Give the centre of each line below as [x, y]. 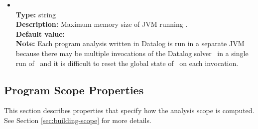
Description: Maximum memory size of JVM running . [102, 24]
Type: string [36, 14]
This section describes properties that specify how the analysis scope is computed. [129, 110]
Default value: [40, 33]
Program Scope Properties [74, 90]
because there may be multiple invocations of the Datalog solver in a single [132, 53]
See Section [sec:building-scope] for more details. [78, 120]
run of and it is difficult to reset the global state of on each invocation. [127, 63]
